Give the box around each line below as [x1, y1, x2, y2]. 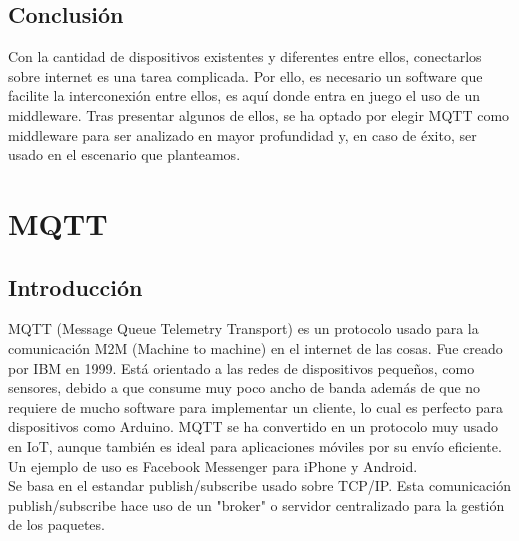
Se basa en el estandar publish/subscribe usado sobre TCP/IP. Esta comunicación [8, 475, 511, 496]
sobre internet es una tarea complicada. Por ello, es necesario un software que [8, 65, 483, 86]
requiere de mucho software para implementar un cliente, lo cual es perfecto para [8, 396, 504, 417]
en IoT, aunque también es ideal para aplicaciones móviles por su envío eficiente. [8, 435, 502, 456]
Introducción [8, 271, 143, 302]
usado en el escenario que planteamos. [8, 144, 241, 165]
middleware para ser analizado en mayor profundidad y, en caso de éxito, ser [8, 124, 477, 145]
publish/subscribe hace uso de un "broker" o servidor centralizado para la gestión [8, 494, 505, 515]
